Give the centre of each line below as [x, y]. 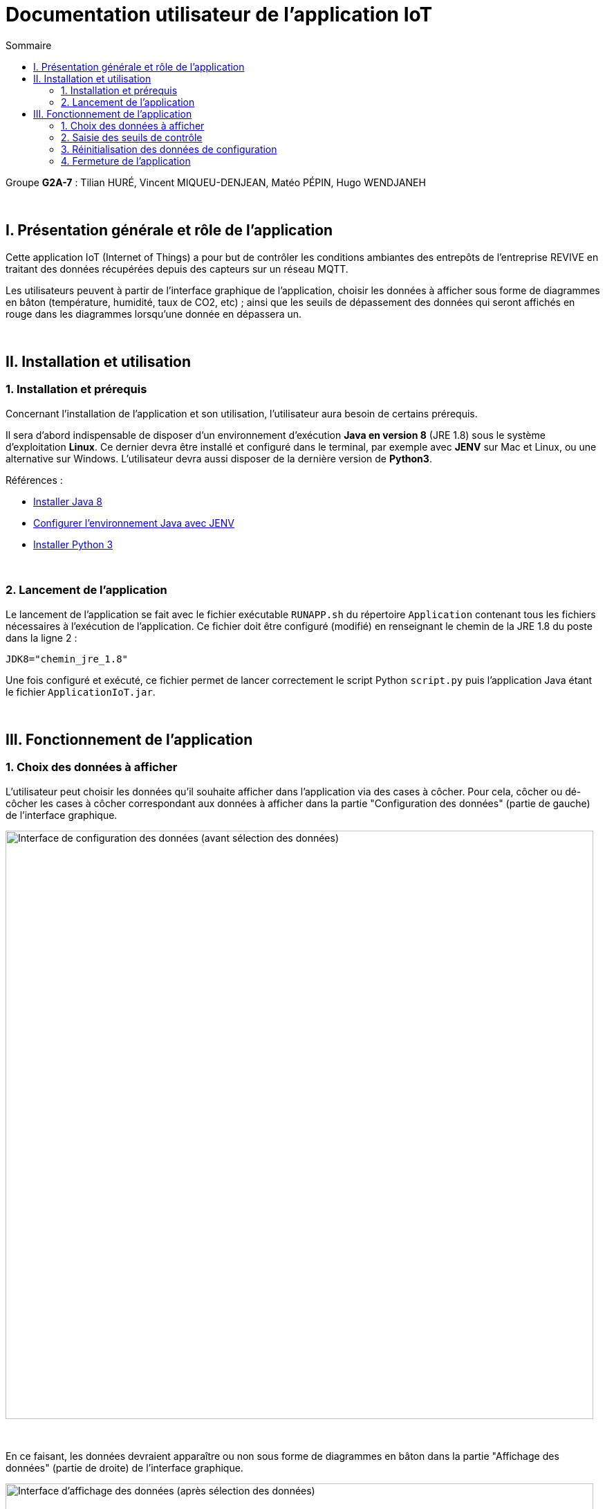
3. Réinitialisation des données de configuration [169, 149]
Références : [34, 480]
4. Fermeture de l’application [126, 161]
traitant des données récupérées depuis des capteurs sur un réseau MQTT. [177, 269]
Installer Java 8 [68, 501]
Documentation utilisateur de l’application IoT [219, 15]
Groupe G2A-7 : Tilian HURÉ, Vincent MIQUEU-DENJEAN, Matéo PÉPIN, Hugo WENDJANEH [216, 182]
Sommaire [29, 45]
